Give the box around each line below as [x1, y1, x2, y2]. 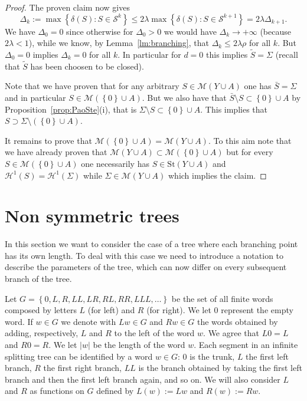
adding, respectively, [5, 327, 79, 339]
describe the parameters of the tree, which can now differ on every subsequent [5, 261, 287, 273]
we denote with [61, 315, 116, 327]
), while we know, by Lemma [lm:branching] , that [28, 37, 209, 49]
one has [244, 80, 272, 92]
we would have [164, 25, 217, 37]
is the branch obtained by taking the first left [138, 361, 302, 374]
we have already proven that [5, 146, 107, 158]
